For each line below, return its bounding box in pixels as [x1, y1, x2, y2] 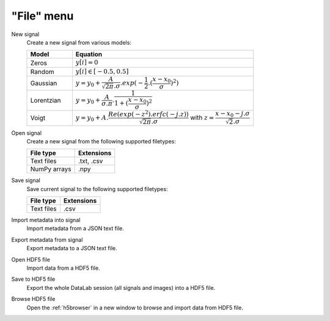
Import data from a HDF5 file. [26, 264, 100, 272]
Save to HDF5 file [11, 275, 56, 283]
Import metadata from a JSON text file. [26, 225, 125, 232]
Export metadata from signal [11, 236, 83, 243]
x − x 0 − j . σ [215, 110, 251, 119]
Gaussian [30, 79, 57, 87]
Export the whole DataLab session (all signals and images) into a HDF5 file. [26, 284, 216, 291]
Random [30, 67, 54, 76]
